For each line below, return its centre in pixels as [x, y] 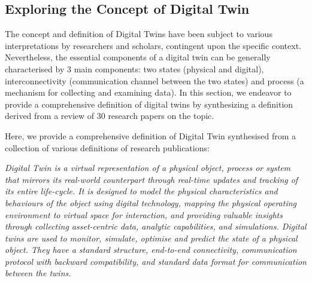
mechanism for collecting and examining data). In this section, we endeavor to [148, 92]
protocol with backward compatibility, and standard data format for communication [156, 261]
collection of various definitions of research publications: [107, 147]
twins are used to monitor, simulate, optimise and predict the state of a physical [151, 238]
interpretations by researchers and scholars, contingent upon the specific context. [153, 45]
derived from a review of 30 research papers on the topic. [110, 116]
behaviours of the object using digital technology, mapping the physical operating [151, 202]
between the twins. [38, 273]
